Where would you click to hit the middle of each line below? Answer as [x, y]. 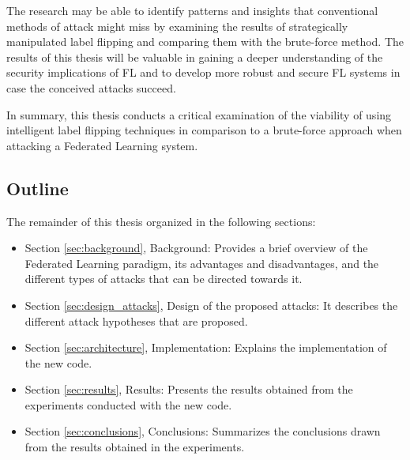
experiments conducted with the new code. [128, 404]
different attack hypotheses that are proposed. [136, 320]
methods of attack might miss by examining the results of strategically [177, 26]
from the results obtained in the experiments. [135, 447]
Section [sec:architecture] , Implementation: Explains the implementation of [206, 347]
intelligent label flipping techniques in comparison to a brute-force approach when [204, 130]
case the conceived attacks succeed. [91, 87]
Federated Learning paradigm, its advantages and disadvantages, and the [202, 263]
